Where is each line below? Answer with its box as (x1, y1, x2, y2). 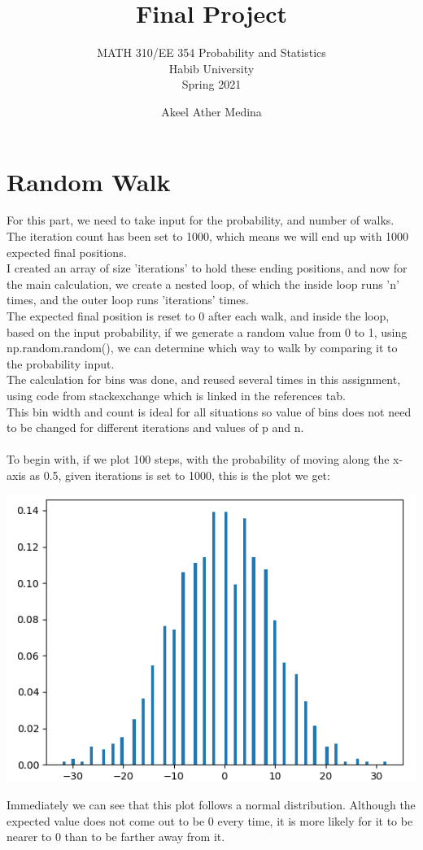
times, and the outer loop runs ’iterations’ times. (7, 291, 249, 308)
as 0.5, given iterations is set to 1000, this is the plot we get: (29, 466, 330, 483)
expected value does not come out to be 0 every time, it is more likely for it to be (7, 812, 413, 829)
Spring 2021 (181, 76, 242, 93)
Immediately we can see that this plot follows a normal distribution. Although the (7, 796, 416, 813)
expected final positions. (7, 243, 127, 260)
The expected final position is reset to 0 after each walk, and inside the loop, (7, 307, 390, 324)
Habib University (168, 59, 255, 76)
